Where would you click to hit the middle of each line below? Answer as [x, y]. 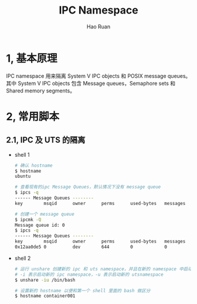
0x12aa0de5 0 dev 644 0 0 [91, 247]
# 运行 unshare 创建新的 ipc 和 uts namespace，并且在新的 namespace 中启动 [103, 269]
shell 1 [22, 154]
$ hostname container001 [45, 296]
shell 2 [23, 258]
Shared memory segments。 [40, 90]
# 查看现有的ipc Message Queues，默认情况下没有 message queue [88, 187]
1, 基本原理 [32, 58]
